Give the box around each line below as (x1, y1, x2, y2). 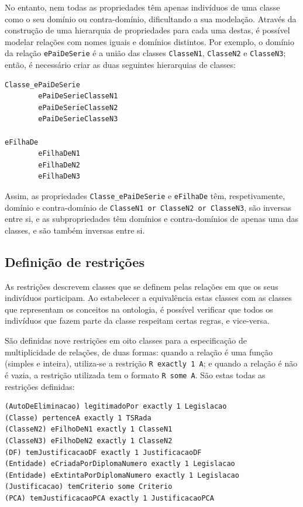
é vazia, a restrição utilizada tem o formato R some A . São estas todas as (5, 368, 266, 381)
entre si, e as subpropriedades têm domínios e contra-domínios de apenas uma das (5, 213, 299, 225)
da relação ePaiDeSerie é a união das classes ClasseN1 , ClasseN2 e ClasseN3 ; (5, 47, 286, 59)
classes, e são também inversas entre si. (5, 224, 145, 236)
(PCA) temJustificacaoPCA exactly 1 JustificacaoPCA (5, 494, 214, 502)
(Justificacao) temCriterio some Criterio (5, 482, 173, 491)
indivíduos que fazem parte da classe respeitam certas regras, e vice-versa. (5, 314, 270, 327)
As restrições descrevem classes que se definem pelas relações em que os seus (5, 280, 278, 292)
